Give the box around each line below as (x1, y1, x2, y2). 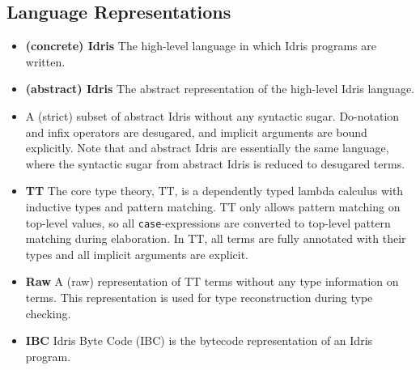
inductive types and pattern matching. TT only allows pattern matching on (25, 198, 401, 215)
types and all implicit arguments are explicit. (25, 245, 248, 262)
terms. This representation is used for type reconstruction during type (25, 288, 373, 305)
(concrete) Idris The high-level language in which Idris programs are (25, 37, 377, 54)
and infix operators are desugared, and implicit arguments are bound (25, 123, 367, 140)
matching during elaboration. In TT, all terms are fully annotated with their (25, 230, 406, 247)
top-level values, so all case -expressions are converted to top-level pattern (25, 214, 391, 231)
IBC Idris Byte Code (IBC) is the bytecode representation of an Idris (25, 332, 373, 349)
